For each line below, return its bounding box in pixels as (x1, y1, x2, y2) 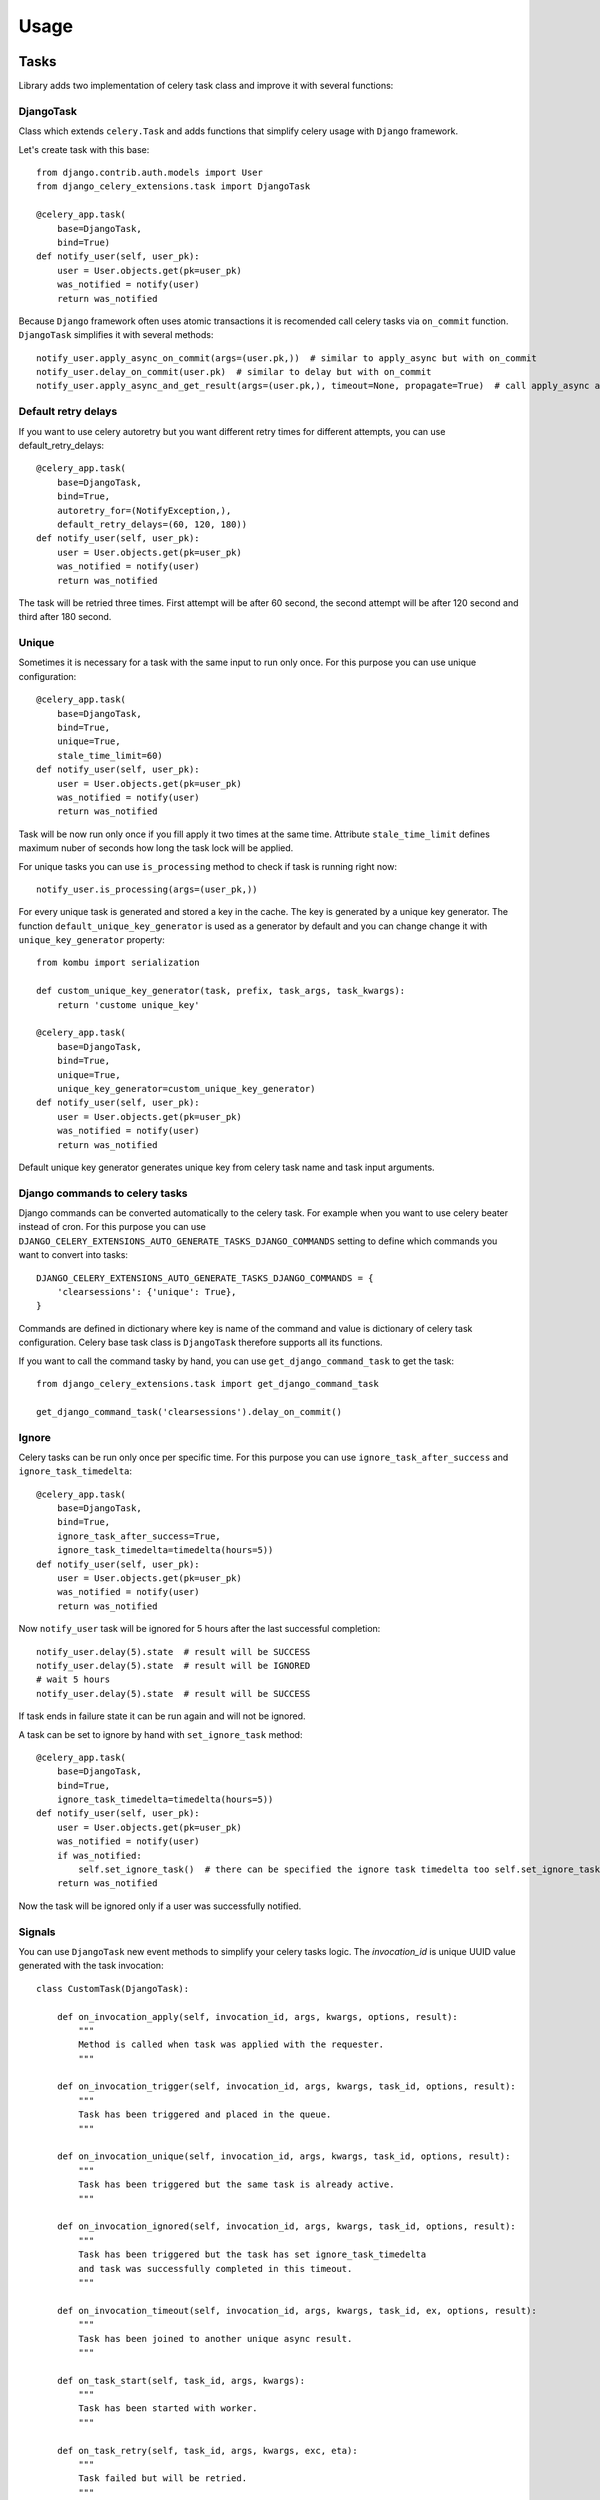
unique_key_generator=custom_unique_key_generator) (56, 1083, 316, 1094)
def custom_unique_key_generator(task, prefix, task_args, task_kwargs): (36, 985, 406, 997)
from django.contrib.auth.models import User (36, 166, 264, 178)
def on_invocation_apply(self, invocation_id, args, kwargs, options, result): (56, 2011, 459, 2022)
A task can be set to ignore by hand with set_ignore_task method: (18, 1728, 303, 1740)
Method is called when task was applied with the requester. (78, 2039, 385, 2050)
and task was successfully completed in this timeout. (78, 2263, 353, 2274)
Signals (18, 1925, 56, 1939)
